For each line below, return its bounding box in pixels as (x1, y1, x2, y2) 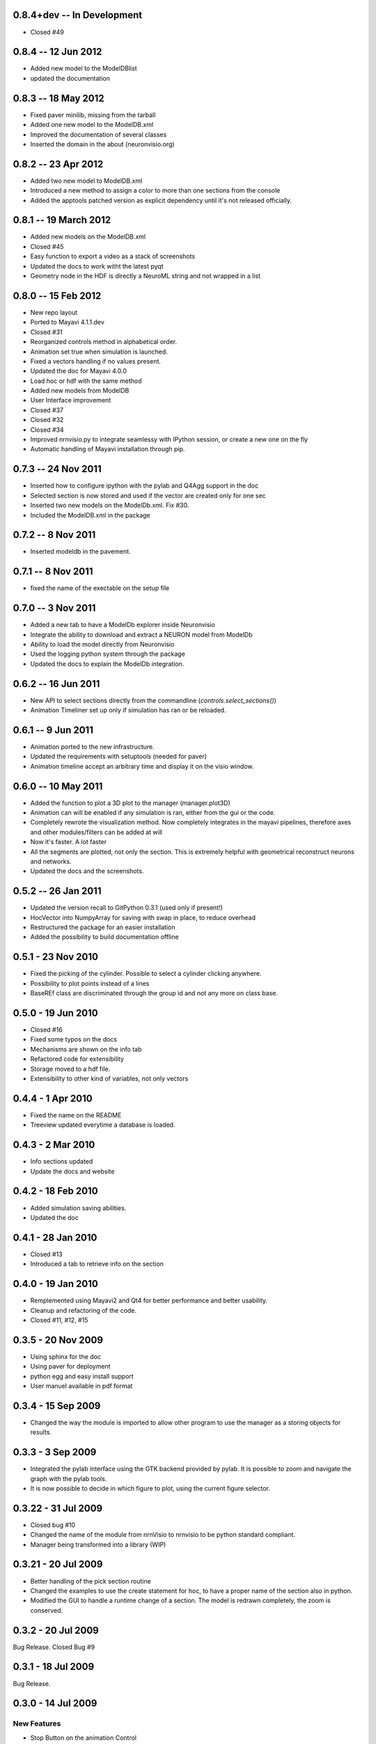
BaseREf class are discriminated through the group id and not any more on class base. (30, 989, 279, 998)
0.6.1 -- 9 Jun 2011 (13, 724, 94, 736)
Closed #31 (30, 328, 63, 336)
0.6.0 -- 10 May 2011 (13, 780, 103, 792)
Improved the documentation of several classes (30, 130, 167, 139)
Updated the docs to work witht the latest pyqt (30, 262, 164, 270)
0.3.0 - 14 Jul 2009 (13, 1697, 97, 1709)
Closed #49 (30, 28, 64, 36)
